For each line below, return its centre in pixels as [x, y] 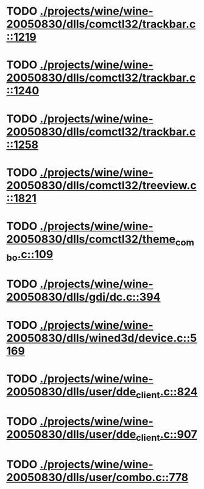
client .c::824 [167, 393]
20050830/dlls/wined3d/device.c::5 [102, 338]
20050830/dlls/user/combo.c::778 [97, 478]
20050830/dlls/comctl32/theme [91, 239]
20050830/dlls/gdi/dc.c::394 [83, 297]
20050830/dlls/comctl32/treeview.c [101, 185]
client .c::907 [167, 436]
